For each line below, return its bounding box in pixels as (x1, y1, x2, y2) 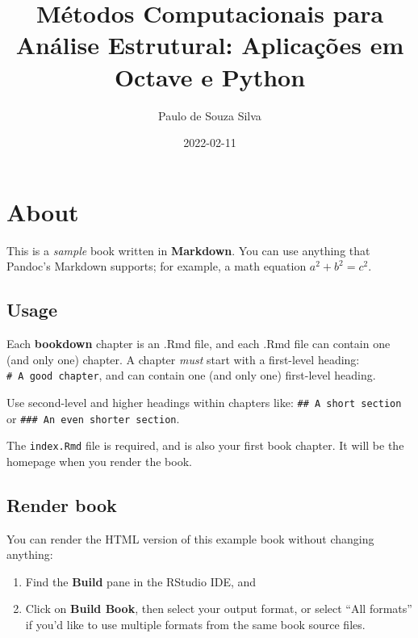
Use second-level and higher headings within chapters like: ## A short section (6, 393, 402, 410)
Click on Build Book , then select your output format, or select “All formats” (25, 600, 412, 617)
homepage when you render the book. (6, 452, 192, 469)
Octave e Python (114, 60, 306, 93)
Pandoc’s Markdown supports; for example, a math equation (6, 258, 307, 275)
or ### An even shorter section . (6, 409, 180, 426)
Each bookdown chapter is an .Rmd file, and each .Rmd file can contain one (6, 335, 391, 352)
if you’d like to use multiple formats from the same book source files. (25, 616, 366, 632)
